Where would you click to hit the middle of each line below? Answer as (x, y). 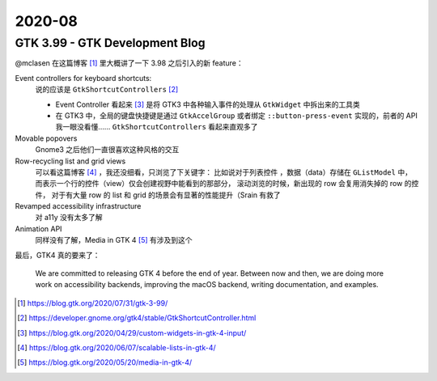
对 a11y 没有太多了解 (69, 218)
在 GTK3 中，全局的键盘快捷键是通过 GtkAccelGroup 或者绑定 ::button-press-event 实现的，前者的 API (237, 115)
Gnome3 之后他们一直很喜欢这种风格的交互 (107, 150)
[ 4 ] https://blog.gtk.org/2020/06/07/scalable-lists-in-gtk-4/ (117, 347)
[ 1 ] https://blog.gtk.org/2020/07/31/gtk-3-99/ (93, 303)
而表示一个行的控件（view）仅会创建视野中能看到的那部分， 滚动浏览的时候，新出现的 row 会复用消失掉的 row (219, 184)
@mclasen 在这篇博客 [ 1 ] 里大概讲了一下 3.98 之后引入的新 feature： (129, 63)
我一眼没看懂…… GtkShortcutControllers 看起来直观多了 (157, 127)
